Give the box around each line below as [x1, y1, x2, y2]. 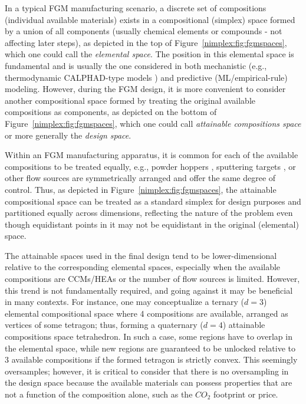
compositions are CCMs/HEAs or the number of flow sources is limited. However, [5, 272, 300, 285]
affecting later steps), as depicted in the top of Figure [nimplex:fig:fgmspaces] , [5, 36, 287, 48]
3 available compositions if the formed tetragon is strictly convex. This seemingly [5, 353, 298, 366]
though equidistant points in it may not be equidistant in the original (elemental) [5, 218, 299, 230]
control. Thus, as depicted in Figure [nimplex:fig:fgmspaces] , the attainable [5, 183, 277, 195]
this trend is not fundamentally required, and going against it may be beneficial [5, 284, 293, 296]
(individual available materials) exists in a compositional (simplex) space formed [5, 13, 295, 25]
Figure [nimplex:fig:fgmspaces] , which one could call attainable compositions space [5, 117, 301, 129]
